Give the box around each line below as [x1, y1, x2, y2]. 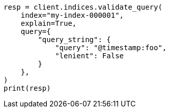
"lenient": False [55, 52, 124, 60]
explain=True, [20, 19, 77, 27]
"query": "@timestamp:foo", [55, 44, 167, 52]
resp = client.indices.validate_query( [4, 3, 162, 11]
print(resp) [4, 84, 51, 92]
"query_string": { [38, 35, 111, 44]
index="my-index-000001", [20, 11, 124, 19]
